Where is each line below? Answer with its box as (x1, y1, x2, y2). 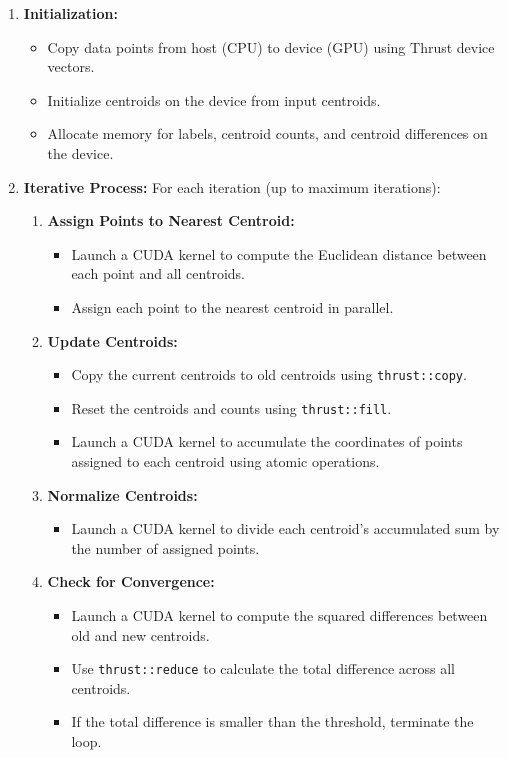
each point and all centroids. (71, 263, 245, 284)
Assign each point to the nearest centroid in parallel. (71, 296, 394, 317)
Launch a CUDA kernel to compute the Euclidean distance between (71, 243, 487, 264)
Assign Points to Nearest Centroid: (47, 210, 295, 231)
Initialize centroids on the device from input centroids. (47, 89, 381, 110)
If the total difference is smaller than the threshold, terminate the (71, 711, 474, 732)
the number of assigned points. (71, 537, 260, 558)
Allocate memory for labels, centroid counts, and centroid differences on (47, 123, 488, 144)
